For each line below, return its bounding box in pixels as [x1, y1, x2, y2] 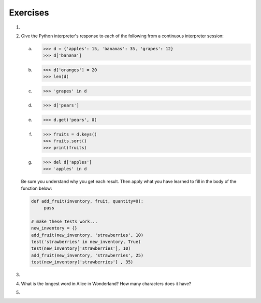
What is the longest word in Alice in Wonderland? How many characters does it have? [21, 281, 191, 287]
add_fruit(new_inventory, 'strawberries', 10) [31, 232, 144, 238]
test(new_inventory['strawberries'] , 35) [31, 259, 133, 265]
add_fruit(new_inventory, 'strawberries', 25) [31, 252, 144, 258]
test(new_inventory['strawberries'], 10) [31, 246, 131, 251]
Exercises [9, 7, 49, 18]
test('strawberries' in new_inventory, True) [31, 239, 141, 244]
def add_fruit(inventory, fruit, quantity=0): [31, 198, 144, 204]
